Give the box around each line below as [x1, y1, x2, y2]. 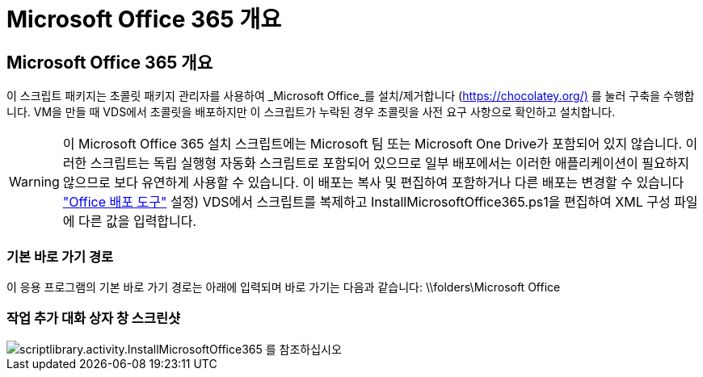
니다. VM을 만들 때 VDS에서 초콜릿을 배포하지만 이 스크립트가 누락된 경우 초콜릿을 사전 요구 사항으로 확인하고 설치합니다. [6, 105, 616, 119]
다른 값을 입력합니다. [78, 213, 197, 230]
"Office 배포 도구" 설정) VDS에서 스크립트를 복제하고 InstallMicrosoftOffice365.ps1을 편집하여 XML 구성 [62, 194, 671, 211]
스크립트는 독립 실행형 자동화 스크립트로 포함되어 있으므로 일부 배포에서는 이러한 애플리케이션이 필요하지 [90, 155, 690, 172]
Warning [9, 174, 60, 191]
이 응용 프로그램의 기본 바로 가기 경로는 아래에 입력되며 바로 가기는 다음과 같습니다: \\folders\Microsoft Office [6, 279, 561, 294]
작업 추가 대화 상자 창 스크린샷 [6, 310, 181, 327]
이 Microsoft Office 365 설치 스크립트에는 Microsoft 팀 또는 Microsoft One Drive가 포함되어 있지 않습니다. [62, 136, 683, 153]
